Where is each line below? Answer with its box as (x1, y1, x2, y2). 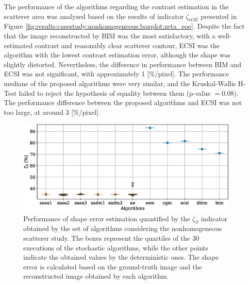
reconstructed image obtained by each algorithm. (23, 271, 169, 281)
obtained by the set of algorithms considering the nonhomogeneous (23, 223, 222, 233)
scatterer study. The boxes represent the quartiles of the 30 (23, 233, 199, 243)
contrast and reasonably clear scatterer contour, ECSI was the (34, 40, 220, 50)
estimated (4, 40, 33, 50)
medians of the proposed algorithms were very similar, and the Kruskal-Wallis (4, 78, 236, 88)
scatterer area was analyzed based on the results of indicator (4, 11, 184, 21)
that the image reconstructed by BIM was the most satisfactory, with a (4, 30, 216, 40)
